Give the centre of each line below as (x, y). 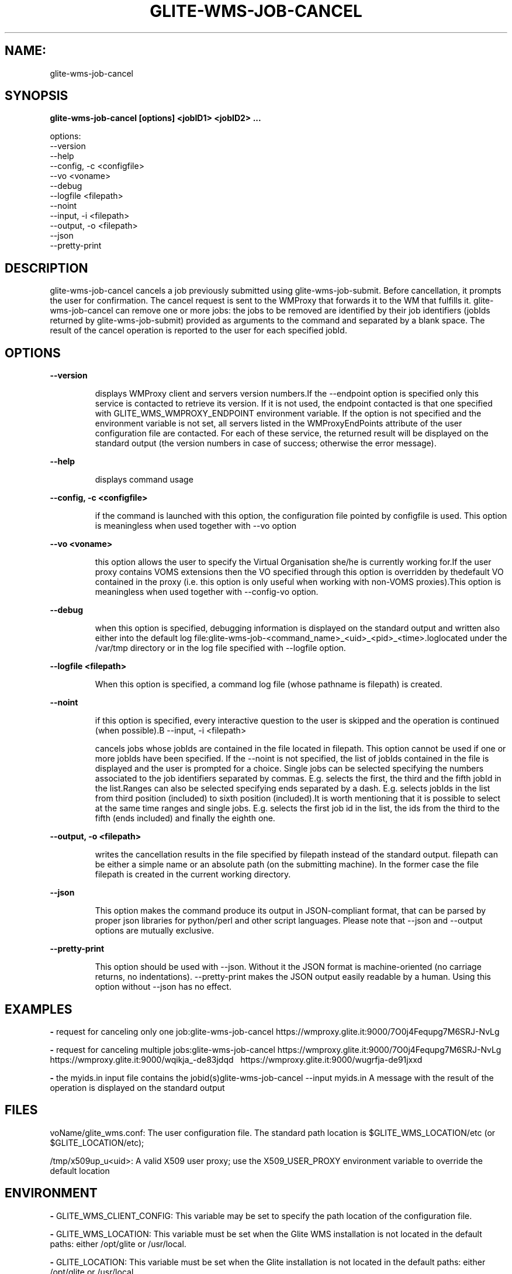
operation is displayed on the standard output (137, 1087)
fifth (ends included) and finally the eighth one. (185, 818)
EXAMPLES (39, 1009)
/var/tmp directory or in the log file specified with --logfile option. (220, 648)
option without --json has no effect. (163, 987)
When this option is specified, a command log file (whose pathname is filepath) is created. (269, 684)
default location (80, 1170)
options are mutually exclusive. (155, 931)
